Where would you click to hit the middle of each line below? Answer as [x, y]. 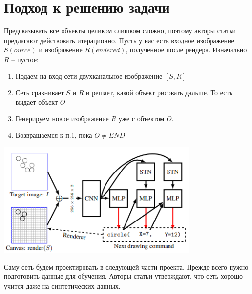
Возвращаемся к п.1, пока [54, 135]
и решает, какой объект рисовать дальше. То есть [159, 92]
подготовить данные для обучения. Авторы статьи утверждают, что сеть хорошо [124, 276]
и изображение [61, 50]
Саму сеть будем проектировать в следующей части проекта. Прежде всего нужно [126, 266]
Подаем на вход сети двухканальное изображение [89, 76]
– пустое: [25, 59]
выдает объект [37, 102]
